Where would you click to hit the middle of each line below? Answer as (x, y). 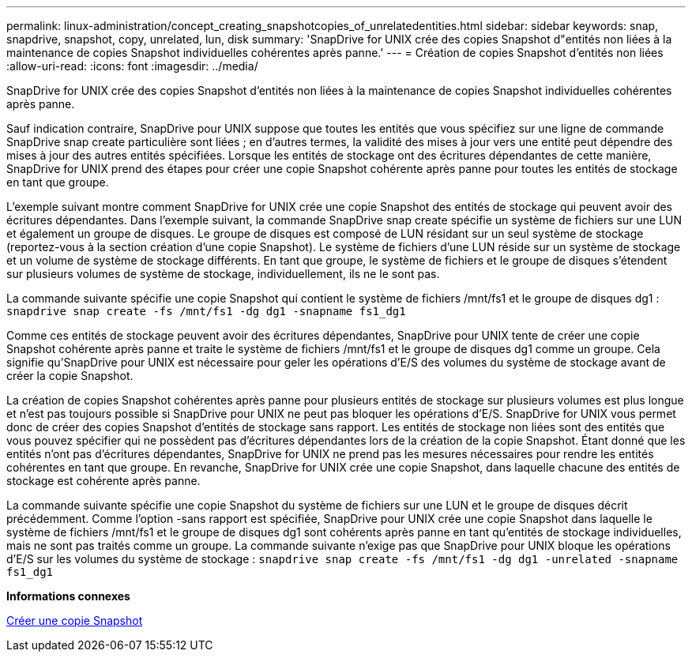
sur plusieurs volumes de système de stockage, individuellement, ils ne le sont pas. (223, 274)
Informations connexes (68, 596)
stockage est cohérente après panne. (103, 481)
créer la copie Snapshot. (70, 376)
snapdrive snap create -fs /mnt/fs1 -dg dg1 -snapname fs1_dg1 (206, 311)
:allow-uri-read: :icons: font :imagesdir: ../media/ (132, 66)
